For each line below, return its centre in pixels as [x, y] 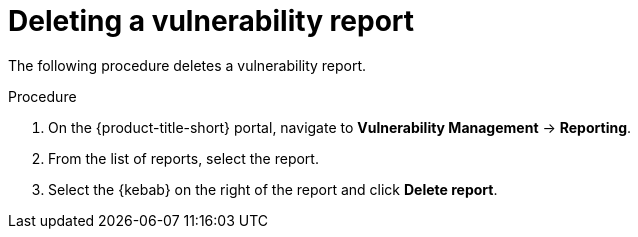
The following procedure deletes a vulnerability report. [187, 65]
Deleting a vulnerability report [211, 21]
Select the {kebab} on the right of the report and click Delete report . [273, 189]
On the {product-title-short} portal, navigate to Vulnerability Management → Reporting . [340, 127]
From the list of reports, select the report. [183, 158]
